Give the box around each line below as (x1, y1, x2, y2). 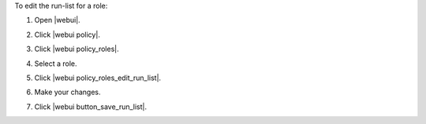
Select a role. (34, 59, 78, 68)
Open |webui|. (34, 16, 80, 25)
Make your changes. (34, 87, 102, 97)
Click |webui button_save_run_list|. (34, 102, 148, 111)
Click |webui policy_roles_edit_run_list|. (34, 73, 162, 82)
